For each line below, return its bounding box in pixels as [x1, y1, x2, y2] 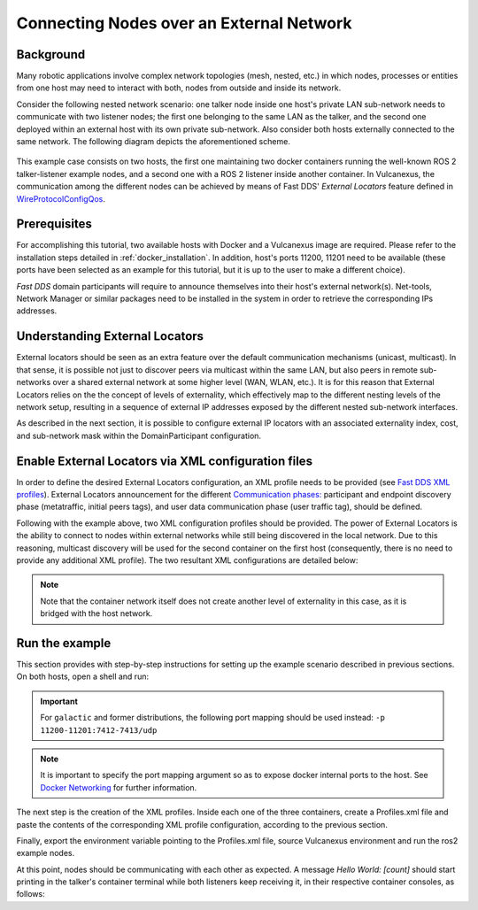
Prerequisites [16, 217, 92, 232]
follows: [16, 889, 45, 899]
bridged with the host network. [40, 608, 153, 619]
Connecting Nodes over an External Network [16, 13, 352, 33]
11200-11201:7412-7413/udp [40, 725, 158, 735]
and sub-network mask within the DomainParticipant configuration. [16, 430, 261, 441]
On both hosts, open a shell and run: [16, 671, 150, 682]
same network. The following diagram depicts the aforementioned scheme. [16, 136, 291, 147]
